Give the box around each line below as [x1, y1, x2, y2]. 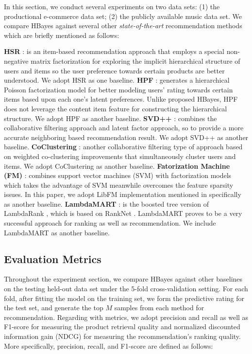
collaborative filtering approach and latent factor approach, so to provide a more [4, 123, 244, 133]
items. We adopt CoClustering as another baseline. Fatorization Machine [4, 160, 230, 171]
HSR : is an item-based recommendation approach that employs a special [4, 46, 224, 56]
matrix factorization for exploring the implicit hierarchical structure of [31, 55, 240, 66]
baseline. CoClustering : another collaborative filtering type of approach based [4, 142, 243, 152]
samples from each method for [114, 302, 204, 313]
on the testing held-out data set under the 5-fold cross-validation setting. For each [4, 283, 248, 294]
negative [4, 55, 29, 66]
